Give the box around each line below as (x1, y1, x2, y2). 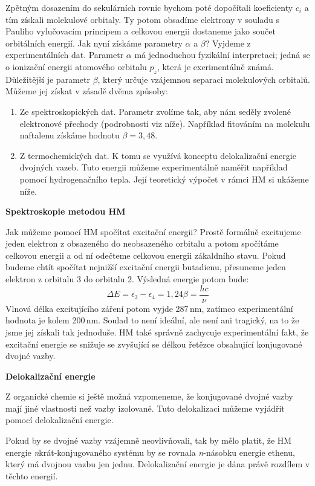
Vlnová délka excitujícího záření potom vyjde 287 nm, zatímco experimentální (5, 302, 293, 314)
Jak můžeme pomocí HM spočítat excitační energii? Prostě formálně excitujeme (5, 225, 301, 238)
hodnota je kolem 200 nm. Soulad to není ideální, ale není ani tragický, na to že (5, 314, 299, 326)
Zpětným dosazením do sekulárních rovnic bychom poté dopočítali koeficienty (5, 1, 293, 13)
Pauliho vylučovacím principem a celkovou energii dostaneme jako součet (5, 25, 276, 37)
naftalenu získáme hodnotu (19, 129, 120, 141)
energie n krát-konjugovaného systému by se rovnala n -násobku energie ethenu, (5, 445, 296, 458)
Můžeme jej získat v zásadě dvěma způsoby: (5, 85, 168, 97)
